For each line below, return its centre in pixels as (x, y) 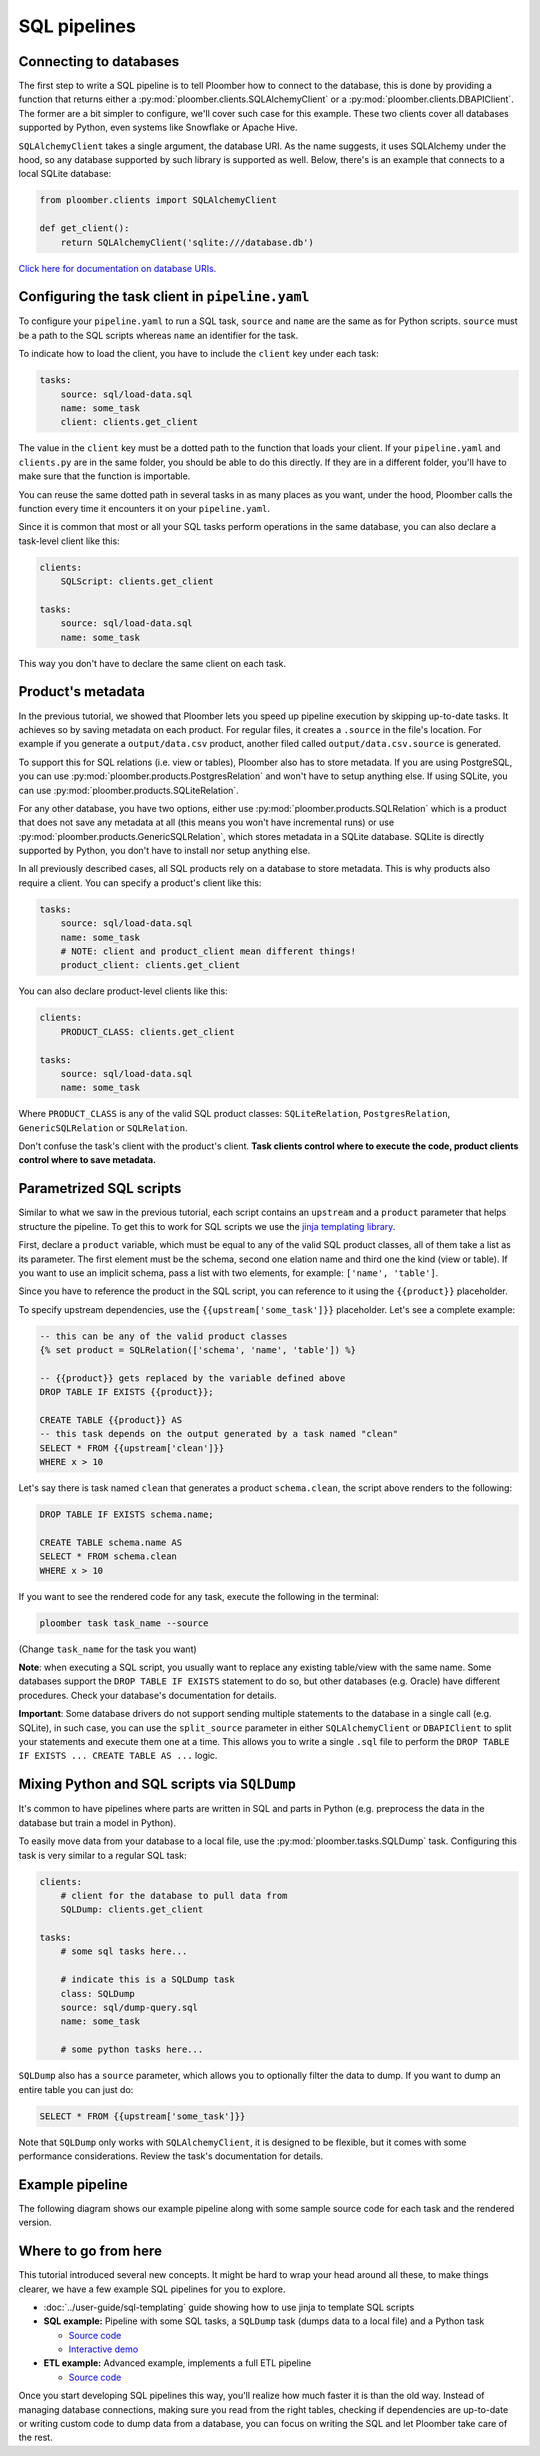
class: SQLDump (97, 1993)
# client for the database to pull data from (174, 1895)
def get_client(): (84, 228)
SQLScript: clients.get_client (137, 581)
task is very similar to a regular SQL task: (102, 1855)
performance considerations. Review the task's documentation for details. (171, 2156)
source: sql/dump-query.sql (129, 2008)
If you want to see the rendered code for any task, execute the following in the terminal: (198, 1596)
